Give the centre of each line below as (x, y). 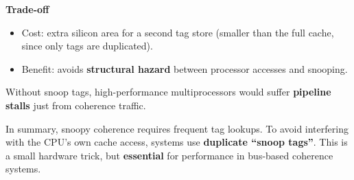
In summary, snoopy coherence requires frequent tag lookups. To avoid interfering (177, 128)
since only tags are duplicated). (87, 46)
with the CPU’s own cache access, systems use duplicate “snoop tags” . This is (177, 142)
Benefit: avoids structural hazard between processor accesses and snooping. (185, 68)
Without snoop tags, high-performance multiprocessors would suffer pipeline (168, 92)
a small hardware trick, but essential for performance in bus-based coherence (169, 155)
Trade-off (27, 9)
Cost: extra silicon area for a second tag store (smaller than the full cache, (178, 32)
